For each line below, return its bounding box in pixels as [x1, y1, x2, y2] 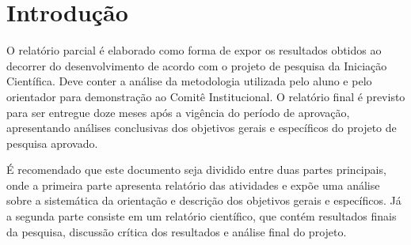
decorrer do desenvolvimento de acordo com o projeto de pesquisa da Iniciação [6, 57, 387, 73]
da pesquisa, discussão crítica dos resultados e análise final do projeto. [6, 223, 347, 239]
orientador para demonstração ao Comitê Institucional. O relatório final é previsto [6, 88, 405, 104]
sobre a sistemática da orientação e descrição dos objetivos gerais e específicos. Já [6, 192, 401, 209]
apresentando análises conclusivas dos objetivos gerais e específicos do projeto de [6, 119, 397, 136]
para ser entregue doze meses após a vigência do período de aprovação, [6, 104, 350, 120]
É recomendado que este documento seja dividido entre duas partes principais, [6, 161, 386, 178]
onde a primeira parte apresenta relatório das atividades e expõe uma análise [6, 176, 380, 193]
